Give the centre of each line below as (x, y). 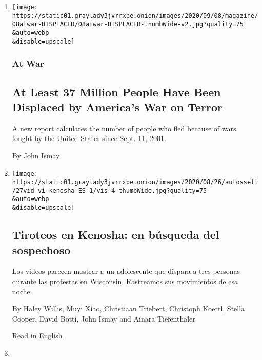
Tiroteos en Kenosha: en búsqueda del (116, 235)
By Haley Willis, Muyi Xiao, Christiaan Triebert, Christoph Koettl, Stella (128, 308)
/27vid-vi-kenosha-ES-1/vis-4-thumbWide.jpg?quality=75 (109, 191)
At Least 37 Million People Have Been (116, 92)
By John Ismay (36, 155)
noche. (22, 291)
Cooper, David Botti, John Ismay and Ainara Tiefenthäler (104, 318)
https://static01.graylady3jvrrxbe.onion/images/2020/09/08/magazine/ (135, 16)
